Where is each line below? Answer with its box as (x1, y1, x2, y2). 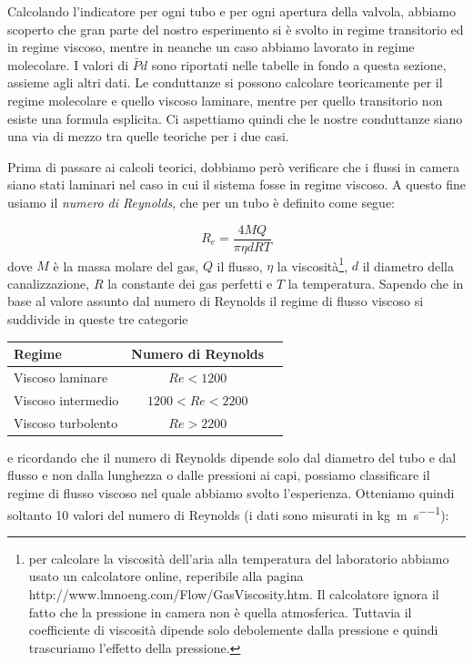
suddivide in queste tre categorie (7, 310, 188, 329)
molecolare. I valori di (7, 55, 129, 74)
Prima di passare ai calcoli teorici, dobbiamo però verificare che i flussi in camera (7, 157, 459, 176)
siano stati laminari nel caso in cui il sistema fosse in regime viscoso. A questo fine (7, 175, 466, 194)
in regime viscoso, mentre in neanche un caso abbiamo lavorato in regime (7, 37, 415, 56)
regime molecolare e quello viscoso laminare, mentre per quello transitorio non (7, 90, 443, 109)
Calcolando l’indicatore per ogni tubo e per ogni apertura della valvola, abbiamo (7, 2, 456, 20)
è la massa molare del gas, (53, 256, 199, 275)
